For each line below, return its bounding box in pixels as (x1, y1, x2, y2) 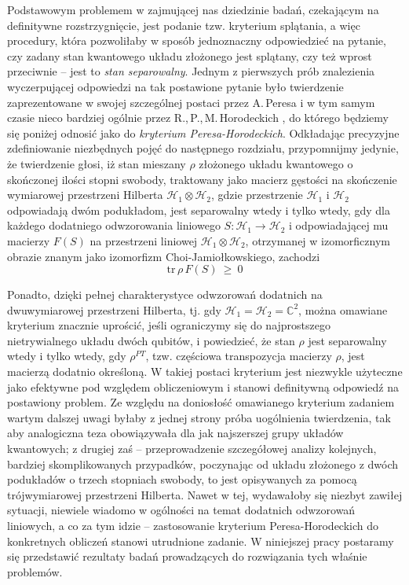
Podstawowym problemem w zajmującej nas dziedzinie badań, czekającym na (7, 2, 379, 17)
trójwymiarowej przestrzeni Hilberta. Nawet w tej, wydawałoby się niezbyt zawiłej (7, 486, 403, 502)
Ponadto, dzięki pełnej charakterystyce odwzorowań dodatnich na (7, 286, 323, 303)
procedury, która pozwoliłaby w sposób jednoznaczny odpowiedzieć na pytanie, (7, 32, 386, 49)
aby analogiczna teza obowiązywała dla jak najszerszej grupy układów (7, 425, 344, 441)
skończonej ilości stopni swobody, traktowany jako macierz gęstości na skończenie (7, 171, 397, 187)
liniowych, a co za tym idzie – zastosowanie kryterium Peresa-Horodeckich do (7, 517, 379, 533)
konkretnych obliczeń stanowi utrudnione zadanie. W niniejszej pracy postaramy (7, 532, 394, 549)
